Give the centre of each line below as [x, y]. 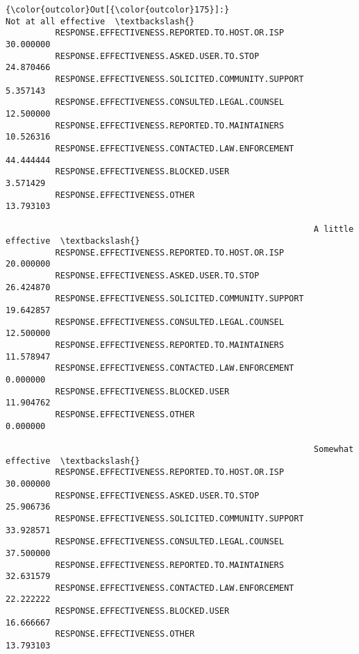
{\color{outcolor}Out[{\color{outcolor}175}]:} [118, 10]
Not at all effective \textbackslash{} [100, 21]
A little [334, 229]
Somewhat [334, 449]
